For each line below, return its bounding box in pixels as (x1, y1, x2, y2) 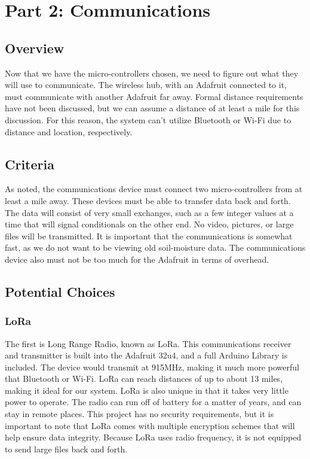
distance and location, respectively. (5, 125, 133, 138)
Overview (5, 38, 65, 57)
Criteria (5, 154, 54, 173)
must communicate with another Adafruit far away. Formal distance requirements (5, 90, 303, 102)
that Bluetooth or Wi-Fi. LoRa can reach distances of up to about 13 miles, (5, 372, 283, 385)
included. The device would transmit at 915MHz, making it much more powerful (5, 360, 299, 373)
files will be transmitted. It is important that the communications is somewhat (5, 229, 293, 242)
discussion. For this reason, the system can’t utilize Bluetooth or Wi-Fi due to (5, 113, 291, 126)
